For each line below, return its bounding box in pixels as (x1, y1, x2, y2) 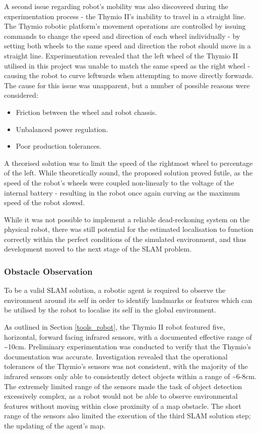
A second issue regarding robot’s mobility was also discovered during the (4, 1, 228, 11)
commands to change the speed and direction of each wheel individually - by (4, 30, 240, 41)
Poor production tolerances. (16, 141, 102, 151)
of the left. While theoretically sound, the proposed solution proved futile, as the (4, 167, 253, 178)
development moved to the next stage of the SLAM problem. (4, 243, 192, 254)
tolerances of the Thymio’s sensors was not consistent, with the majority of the (4, 361, 248, 371)
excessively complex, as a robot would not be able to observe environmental (4, 391, 238, 401)
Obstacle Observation (4, 265, 93, 277)
